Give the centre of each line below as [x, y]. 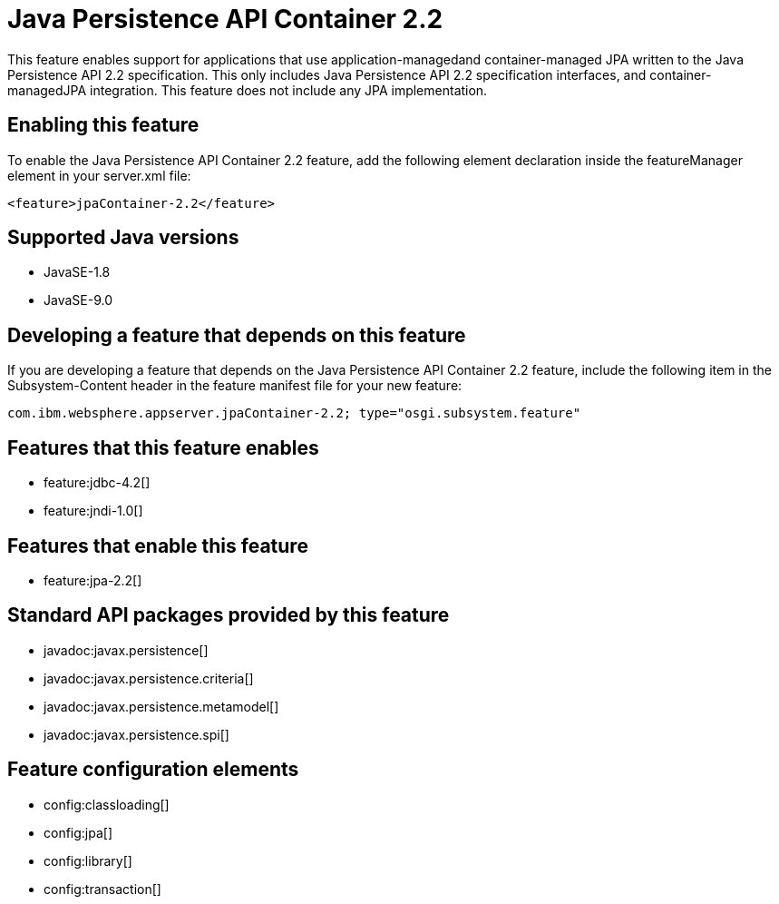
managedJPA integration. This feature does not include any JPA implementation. [248, 90]
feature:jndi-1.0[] [93, 511]
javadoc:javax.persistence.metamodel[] [161, 706]
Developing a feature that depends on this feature [237, 335]
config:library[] [88, 860]
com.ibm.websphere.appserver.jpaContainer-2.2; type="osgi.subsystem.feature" [294, 413]
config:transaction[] [102, 889]
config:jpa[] [78, 832]
